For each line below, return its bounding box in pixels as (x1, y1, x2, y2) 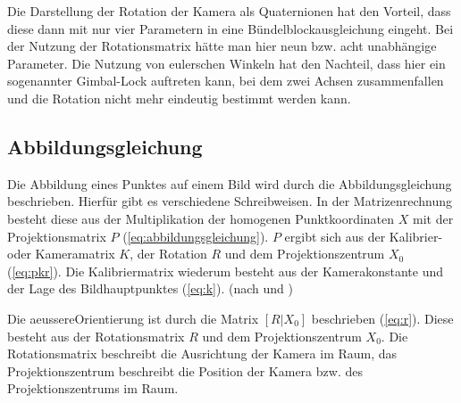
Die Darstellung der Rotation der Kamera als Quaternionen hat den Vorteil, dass (7, 2, 451, 20)
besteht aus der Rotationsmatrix (7, 326, 185, 345)
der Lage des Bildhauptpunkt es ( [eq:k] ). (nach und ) (7, 279, 293, 298)
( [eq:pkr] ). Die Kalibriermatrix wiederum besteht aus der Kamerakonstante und (7, 261, 444, 280)
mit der (412, 209, 454, 227)
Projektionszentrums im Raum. (7, 379, 179, 398)
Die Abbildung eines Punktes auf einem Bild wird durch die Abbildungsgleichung (7, 174, 452, 193)
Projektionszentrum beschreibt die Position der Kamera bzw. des (7, 361, 363, 380)
